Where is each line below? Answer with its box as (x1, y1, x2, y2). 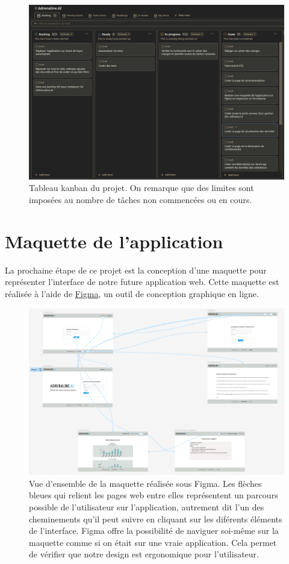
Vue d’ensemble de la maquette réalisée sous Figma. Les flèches (29, 477, 262, 489)
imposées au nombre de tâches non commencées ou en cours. (29, 193, 252, 206)
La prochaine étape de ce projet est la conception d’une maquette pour (5, 263, 267, 276)
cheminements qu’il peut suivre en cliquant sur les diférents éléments (29, 512, 282, 525)
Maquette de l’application (5, 228, 223, 253)
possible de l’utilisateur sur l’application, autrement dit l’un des (29, 500, 264, 513)
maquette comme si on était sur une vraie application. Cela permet (29, 536, 277, 548)
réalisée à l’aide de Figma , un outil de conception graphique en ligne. (5, 287, 259, 299)
